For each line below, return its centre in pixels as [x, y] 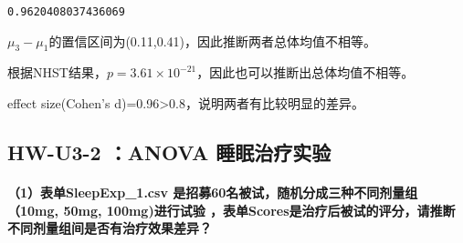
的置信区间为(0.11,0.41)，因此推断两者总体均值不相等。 [212, 40]
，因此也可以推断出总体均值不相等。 [305, 72]
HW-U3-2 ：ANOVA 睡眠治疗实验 [169, 152]
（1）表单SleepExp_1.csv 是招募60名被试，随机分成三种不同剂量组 [213, 192]
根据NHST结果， [57, 72]
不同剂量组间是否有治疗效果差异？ [110, 228]
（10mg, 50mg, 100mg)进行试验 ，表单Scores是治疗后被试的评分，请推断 [231, 210]
